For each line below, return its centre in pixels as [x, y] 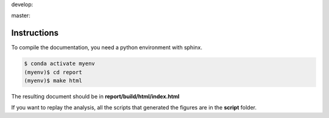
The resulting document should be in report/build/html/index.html [95, 97]
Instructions [35, 33]
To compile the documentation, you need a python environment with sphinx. [107, 47]
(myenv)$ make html [53, 81]
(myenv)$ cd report [53, 72]
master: [21, 16]
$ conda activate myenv [60, 64]
